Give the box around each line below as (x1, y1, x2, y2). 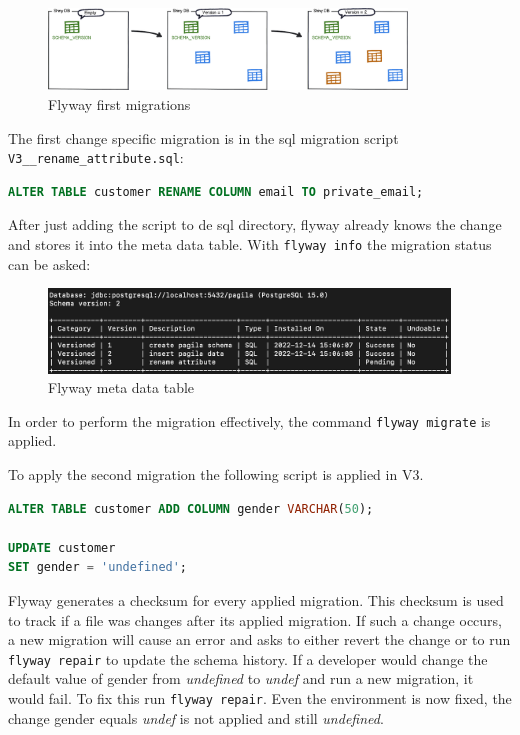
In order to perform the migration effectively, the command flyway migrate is (8, 410, 491, 431)
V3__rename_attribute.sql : (8, 147, 184, 168)
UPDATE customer (8, 540, 116, 555)
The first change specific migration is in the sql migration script (8, 127, 399, 148)
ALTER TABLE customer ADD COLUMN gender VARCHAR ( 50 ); (8, 501, 374, 516)
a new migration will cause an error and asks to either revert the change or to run (8, 629, 511, 650)
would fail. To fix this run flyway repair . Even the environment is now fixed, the (8, 688, 512, 708)
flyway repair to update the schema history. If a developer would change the (8, 648, 488, 669)
